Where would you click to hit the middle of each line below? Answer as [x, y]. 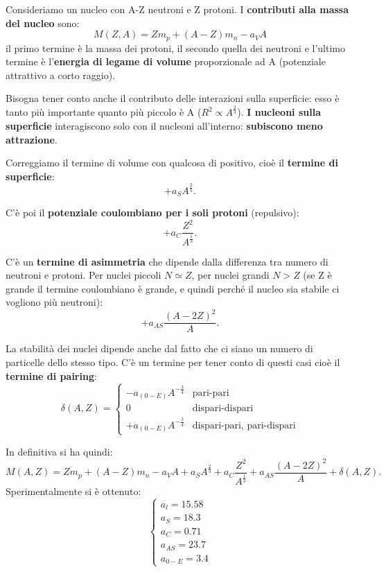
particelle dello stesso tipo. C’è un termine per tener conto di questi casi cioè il [173, 362]
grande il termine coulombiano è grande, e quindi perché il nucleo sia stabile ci [173, 288]
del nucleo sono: [43, 23]
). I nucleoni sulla [279, 112]
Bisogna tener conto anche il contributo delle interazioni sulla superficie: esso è [173, 98]
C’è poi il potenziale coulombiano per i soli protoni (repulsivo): [152, 213]
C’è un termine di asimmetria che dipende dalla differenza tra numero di [167, 261]
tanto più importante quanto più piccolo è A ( [104, 112]
